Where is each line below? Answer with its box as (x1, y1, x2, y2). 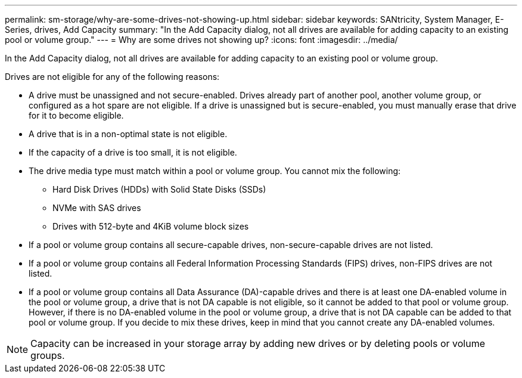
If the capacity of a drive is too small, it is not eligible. (29, 147, 237, 157)
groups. (30, 349, 65, 361)
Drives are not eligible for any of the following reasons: (5, 72, 220, 82)
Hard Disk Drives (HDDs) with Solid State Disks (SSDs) (52, 184, 266, 194)
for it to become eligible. (29, 110, 124, 120)
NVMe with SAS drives (52, 203, 141, 213)
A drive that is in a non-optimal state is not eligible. (29, 129, 228, 139)
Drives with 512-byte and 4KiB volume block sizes (52, 221, 249, 231)
